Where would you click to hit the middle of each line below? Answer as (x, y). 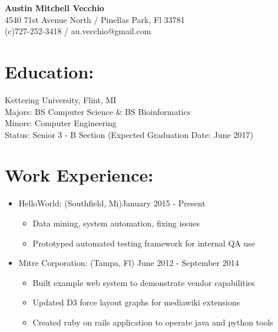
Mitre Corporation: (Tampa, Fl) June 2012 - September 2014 (129, 263)
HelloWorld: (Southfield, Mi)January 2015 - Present (112, 203)
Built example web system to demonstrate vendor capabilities (144, 282)
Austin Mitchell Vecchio (54, 8)
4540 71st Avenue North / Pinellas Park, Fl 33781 (95, 19)
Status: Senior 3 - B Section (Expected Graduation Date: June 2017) (129, 134)
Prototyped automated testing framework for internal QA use (144, 243)
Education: (49, 71)
